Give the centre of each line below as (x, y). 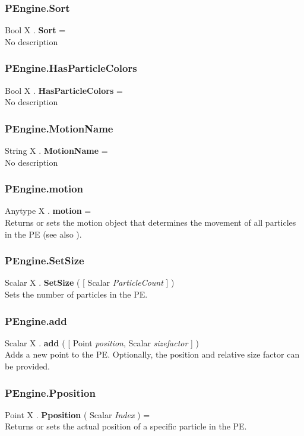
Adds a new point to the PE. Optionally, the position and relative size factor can (152, 354)
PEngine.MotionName (59, 128)
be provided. (27, 366)
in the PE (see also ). (43, 234)
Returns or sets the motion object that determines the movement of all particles (151, 222)
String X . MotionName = (56, 151)
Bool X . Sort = (35, 30)
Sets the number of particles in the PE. (76, 294)
